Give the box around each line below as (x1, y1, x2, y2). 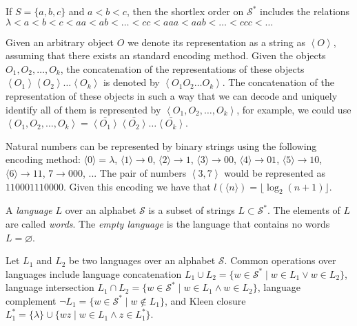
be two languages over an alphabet (69, 253, 216, 268)
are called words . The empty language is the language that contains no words (6, 216, 330, 230)
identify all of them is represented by (6, 102, 161, 116)
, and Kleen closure (164, 293, 246, 307)
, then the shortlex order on (126, 4, 244, 18)
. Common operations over (224, 253, 336, 268)
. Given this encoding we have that (63, 179, 211, 193)
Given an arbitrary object (6, 34, 114, 49)
